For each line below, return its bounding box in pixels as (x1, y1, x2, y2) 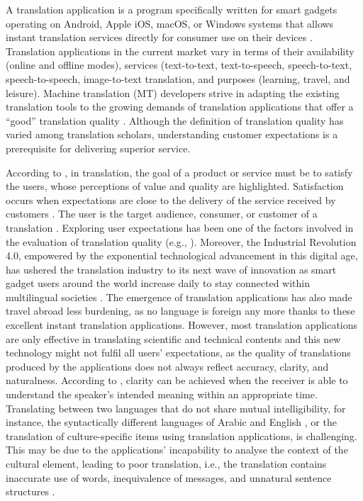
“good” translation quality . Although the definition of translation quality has (6, 113, 344, 128)
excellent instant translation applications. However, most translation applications (6, 317, 358, 332)
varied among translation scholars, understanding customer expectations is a (6, 127, 338, 142)
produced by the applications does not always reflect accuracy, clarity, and (6, 359, 329, 373)
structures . (6, 484, 55, 499)
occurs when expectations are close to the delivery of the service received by (6, 192, 336, 207)
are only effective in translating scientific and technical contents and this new (6, 331, 341, 346)
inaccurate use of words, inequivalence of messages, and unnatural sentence (6, 470, 332, 485)
